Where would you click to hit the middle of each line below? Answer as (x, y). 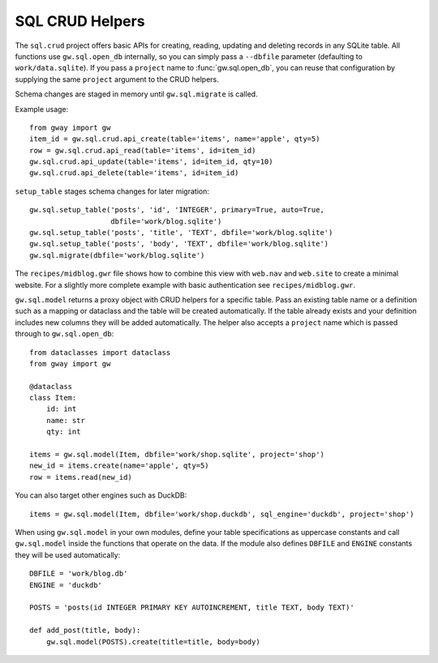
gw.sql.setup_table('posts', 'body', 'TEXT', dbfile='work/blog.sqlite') (179, 244)
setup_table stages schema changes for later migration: (112, 191)
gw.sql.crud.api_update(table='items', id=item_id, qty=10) (151, 162)
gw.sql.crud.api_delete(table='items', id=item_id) (134, 173)
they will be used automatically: (68, 554)
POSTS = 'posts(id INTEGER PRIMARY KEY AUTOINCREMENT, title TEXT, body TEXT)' (192, 607)
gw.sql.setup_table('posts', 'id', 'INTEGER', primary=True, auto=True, (177, 210)
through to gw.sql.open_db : (64, 334)
